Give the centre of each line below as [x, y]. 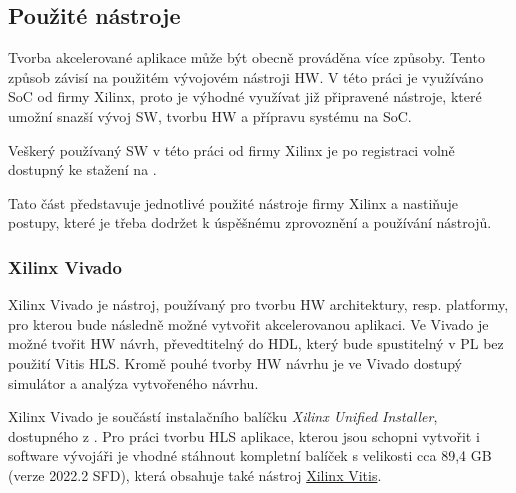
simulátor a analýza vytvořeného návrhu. [133, 382]
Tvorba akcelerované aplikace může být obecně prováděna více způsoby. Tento [246, 57]
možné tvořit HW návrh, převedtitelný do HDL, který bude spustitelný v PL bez [256, 343]
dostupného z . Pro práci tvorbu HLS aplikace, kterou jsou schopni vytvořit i [244, 435]
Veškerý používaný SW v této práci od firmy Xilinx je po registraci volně [231, 149]
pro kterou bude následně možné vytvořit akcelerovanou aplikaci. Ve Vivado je [248, 323]
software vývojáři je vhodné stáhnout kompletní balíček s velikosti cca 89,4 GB [250, 455]
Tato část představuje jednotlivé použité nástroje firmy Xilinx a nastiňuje [233, 202]
